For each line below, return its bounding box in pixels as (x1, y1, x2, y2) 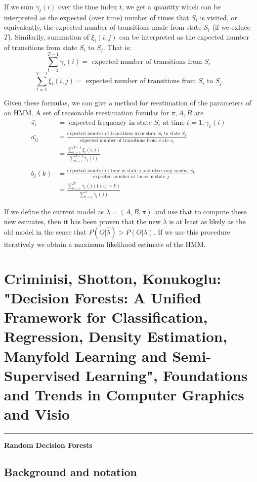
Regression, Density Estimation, (4, 326, 227, 346)
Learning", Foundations (85, 365, 248, 385)
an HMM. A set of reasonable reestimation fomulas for (4, 107, 170, 118)
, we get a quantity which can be (122, 1, 221, 11)
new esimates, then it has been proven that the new (4, 216, 161, 226)
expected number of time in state (67, 168, 138, 174)
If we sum (4, 1, 34, 11)
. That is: (103, 42, 131, 52)
